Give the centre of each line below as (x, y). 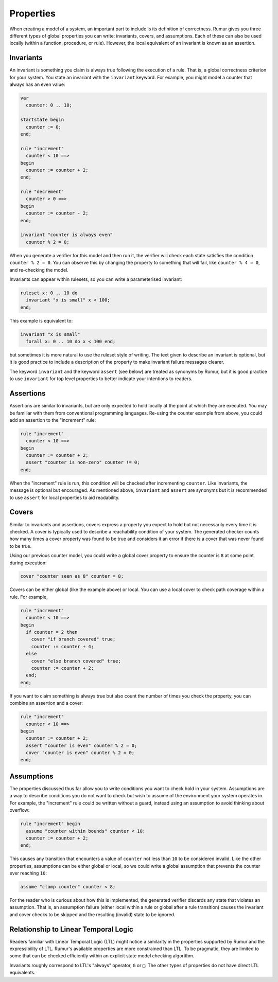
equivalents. (22, 973)
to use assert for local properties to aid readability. (65, 497)
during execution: (28, 563)
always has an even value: (37, 84)
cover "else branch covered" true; (76, 661)
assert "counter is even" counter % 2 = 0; (82, 745)
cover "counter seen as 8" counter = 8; (72, 576)
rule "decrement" (42, 192)
